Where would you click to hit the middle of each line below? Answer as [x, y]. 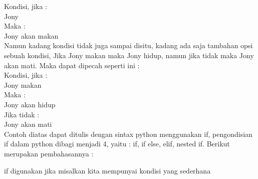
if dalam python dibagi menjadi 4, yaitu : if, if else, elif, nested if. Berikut [117, 144]
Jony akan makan [31, 35]
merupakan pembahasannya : [49, 153]
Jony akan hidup [30, 104]
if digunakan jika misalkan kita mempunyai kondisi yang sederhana [107, 170]
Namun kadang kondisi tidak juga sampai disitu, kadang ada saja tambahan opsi [128, 45]
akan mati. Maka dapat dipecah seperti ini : [72, 65]
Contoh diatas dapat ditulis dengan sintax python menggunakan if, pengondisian [128, 134]
